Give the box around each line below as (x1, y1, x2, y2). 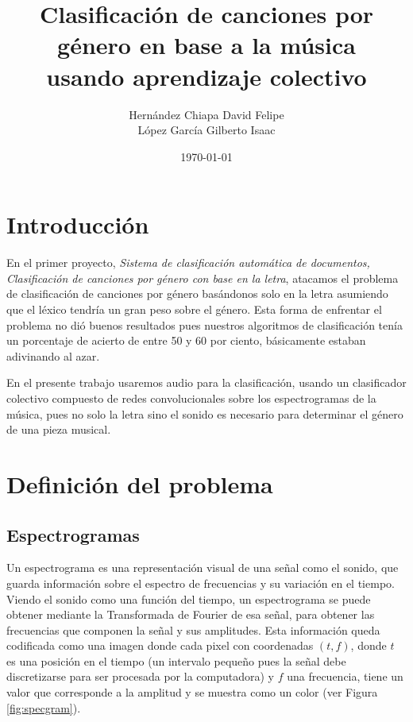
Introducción (6, 208, 149, 241)
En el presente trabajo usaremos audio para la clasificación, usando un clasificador (6, 374, 407, 391)
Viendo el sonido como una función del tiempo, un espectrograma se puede (6, 590, 371, 607)
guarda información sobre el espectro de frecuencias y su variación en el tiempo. (6, 574, 395, 591)
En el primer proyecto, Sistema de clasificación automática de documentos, (6, 254, 370, 271)
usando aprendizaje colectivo (46, 60, 367, 92)
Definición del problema (6, 467, 273, 500)
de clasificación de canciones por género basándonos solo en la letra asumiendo (6, 285, 388, 302)
